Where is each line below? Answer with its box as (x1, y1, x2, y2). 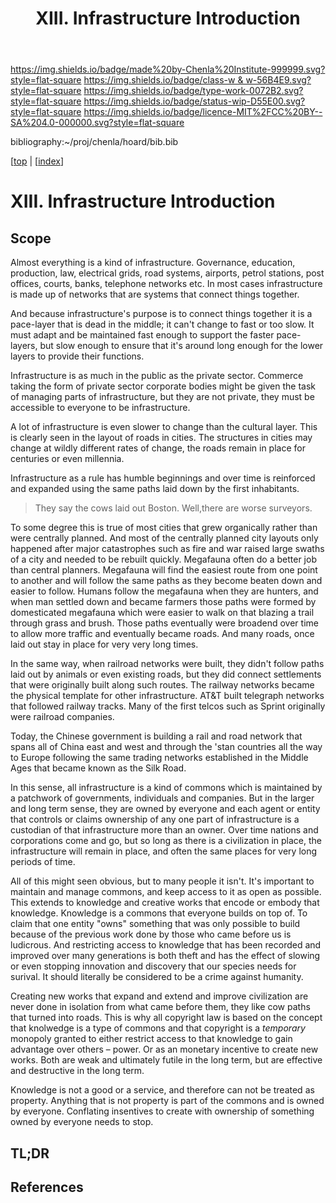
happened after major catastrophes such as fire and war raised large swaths (10, 543, 325, 555)
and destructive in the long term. (10, 1065, 145, 1077)
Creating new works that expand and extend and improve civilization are (10, 990, 309, 1002)
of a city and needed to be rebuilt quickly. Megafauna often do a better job (10, 553, 317, 566)
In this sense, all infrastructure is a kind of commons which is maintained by (10, 782, 323, 794)
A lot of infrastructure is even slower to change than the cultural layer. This (10, 421, 318, 433)
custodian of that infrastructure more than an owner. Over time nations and (10, 824, 319, 836)
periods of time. (10, 856, 76, 868)
